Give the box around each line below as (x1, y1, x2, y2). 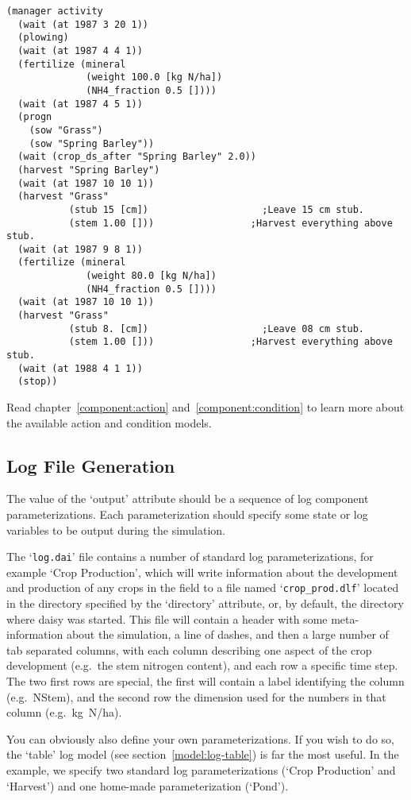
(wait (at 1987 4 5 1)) (17, 98, 143, 110)
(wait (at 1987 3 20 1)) (17, 18, 148, 30)
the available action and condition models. (6, 414, 212, 431)
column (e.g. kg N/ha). (6, 704, 122, 721)
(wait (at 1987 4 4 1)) (17, 44, 143, 56)
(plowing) (17, 32, 69, 44)
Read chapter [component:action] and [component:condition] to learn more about (6, 399, 405, 415)
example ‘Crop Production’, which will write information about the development (6, 563, 398, 580)
